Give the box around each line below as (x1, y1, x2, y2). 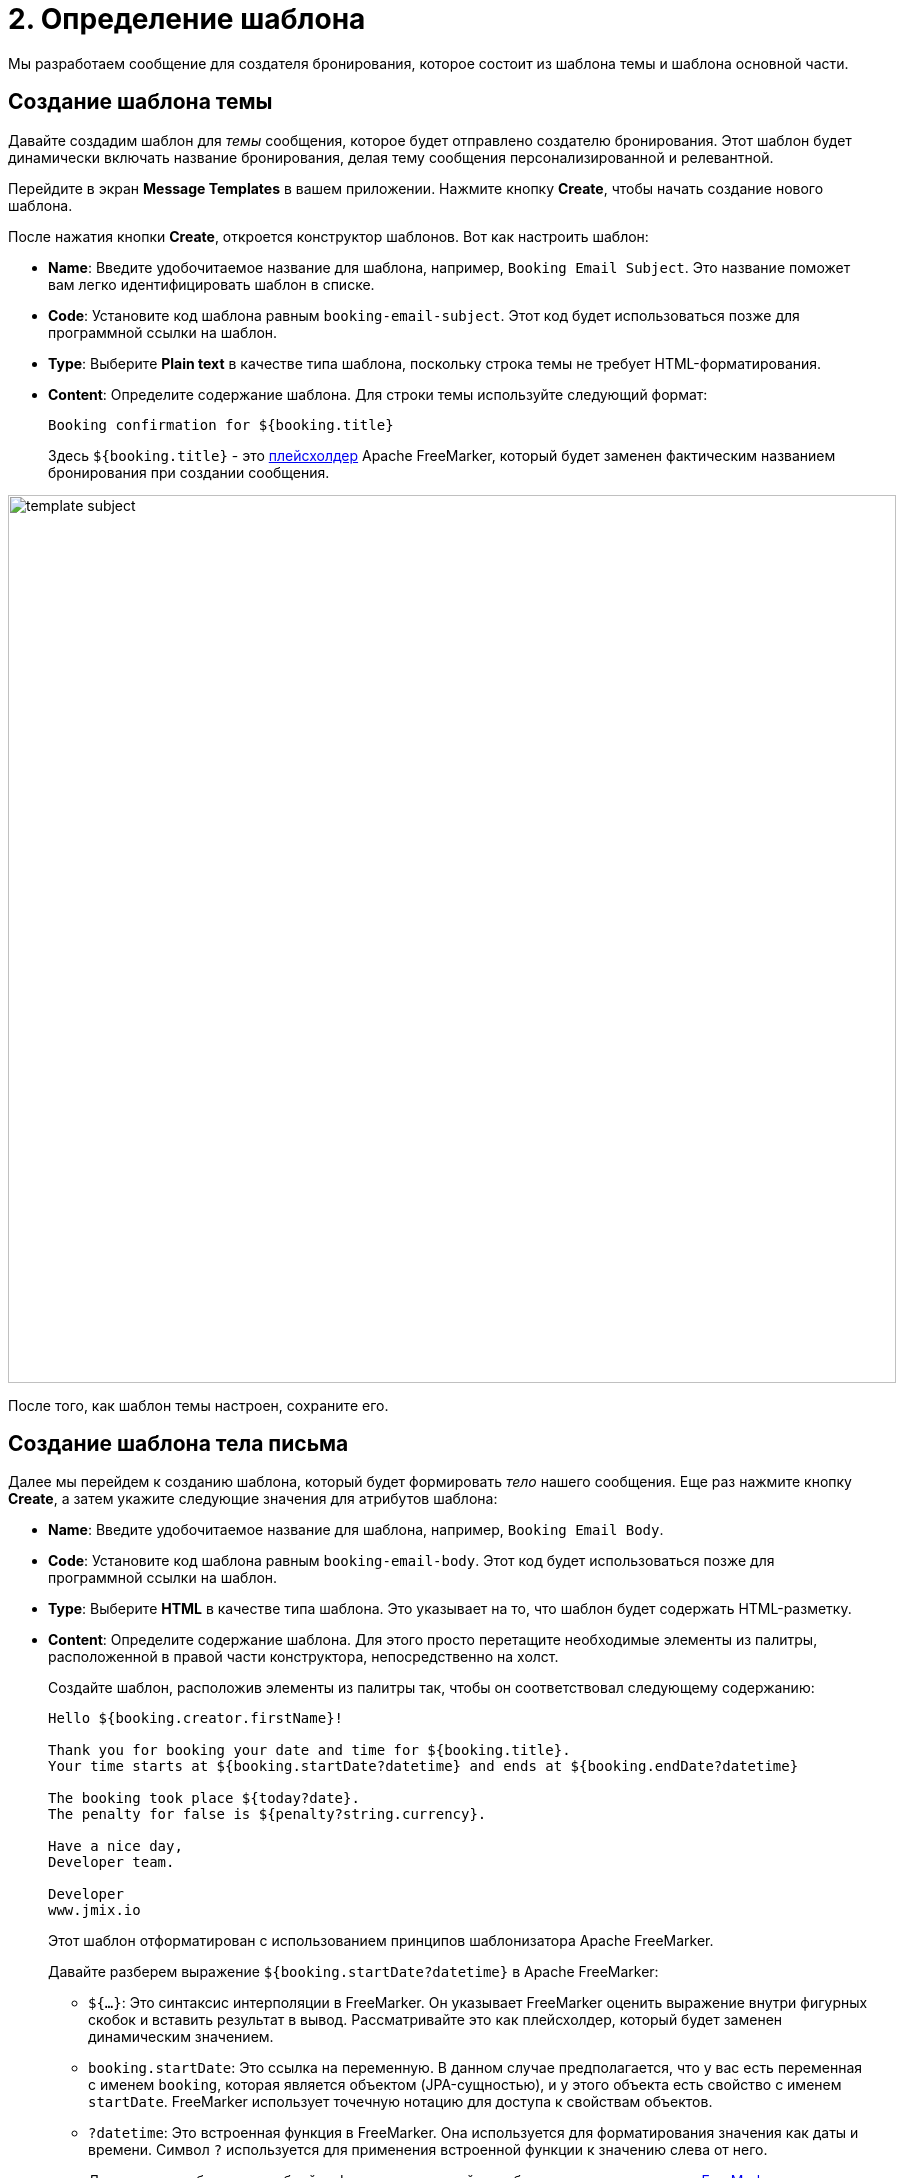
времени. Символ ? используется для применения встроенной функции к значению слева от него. (88, 2141, 768, 2159)
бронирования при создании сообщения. (48, 463, 330, 481)
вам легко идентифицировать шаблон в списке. (48, 275, 375, 293)
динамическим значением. (88, 2028, 274, 2046)
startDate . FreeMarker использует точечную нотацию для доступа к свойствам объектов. (88, 2093, 713, 2111)
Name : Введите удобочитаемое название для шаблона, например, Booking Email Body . (48, 1521, 664, 1539)
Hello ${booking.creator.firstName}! (48, 1710, 344, 1727)
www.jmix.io (48, 1902, 141, 1919)
